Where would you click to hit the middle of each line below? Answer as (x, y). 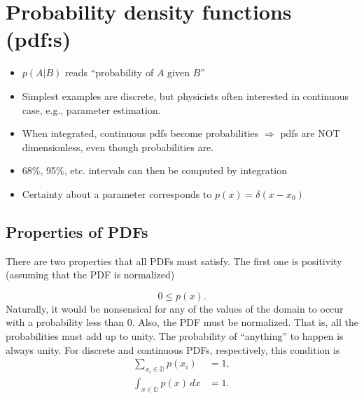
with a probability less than (65, 322)
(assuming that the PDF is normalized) (90, 275)
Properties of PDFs (77, 231)
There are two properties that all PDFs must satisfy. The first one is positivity (174, 261)
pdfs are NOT (310, 133)
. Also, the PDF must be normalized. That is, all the (245, 322)
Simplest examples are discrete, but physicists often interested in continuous (185, 95)
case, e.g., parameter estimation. (91, 109)
